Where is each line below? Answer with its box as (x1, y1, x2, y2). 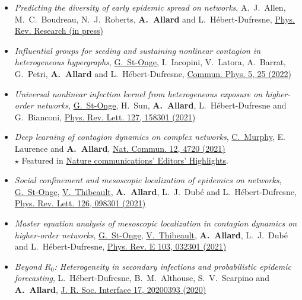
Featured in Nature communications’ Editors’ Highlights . (21, 154, 228, 166)
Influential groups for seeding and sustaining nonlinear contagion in (14, 44, 261, 56)
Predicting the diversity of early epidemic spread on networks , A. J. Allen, (14, 1, 286, 13)
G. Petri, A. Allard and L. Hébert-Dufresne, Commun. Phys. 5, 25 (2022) (14, 67, 292, 79)
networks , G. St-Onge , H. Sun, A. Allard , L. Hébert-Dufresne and (36, 99, 287, 111)
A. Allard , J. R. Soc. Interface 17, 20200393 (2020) (14, 283, 206, 295)
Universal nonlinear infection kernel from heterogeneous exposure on (14, 87, 263, 100)
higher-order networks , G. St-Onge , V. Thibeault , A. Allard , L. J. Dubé (14, 228, 288, 241)
